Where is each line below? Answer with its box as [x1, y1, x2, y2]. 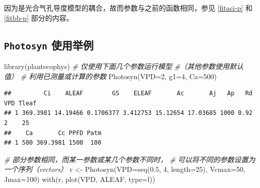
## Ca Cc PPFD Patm [4, 129, 102, 137]
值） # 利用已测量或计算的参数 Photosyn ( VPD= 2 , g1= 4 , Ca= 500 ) [4, 71, 217, 81]
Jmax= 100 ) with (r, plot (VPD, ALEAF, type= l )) [4, 173, 155, 184]
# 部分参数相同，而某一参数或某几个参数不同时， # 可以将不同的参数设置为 [4, 154, 255, 164]
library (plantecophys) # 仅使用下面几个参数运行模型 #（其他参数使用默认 [4, 60, 244, 71]
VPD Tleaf [4, 99, 37, 107]
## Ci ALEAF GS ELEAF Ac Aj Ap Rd [4, 90, 252, 97]
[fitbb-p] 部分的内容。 [4, 12, 73, 23]
